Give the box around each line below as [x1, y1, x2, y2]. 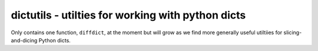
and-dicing [11, 37, 38, 43]
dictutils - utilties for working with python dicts [11, 9, 246, 21]
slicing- [283, 29, 302, 36]
